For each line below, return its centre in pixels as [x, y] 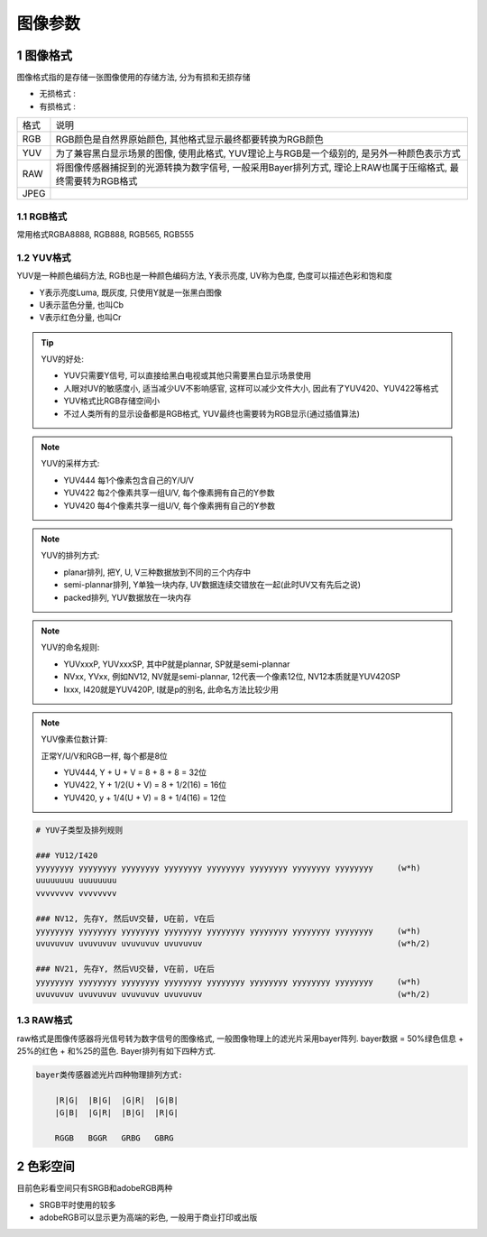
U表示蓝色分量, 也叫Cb [82, 305]
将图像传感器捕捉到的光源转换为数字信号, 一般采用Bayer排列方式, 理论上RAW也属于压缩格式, [252, 168]
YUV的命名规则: [70, 647]
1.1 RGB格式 [42, 217]
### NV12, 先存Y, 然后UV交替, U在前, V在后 [125, 919]
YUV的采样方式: [70, 464]
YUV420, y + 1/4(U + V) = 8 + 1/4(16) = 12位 [145, 798]
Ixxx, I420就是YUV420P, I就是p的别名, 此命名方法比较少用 [171, 689]
